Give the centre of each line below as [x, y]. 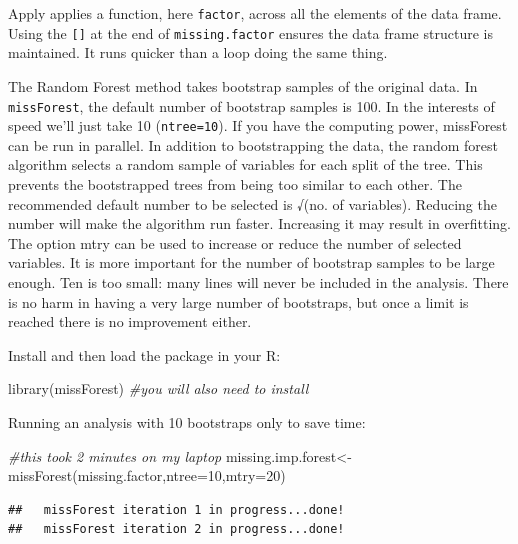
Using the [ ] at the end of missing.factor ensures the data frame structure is [250, 32]
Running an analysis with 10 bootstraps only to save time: [187, 421]
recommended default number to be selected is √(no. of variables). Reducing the [252, 203]
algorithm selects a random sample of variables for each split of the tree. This [245, 164]
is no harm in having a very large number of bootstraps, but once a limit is [238, 301]
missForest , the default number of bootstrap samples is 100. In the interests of [251, 105]
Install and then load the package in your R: [144, 354]
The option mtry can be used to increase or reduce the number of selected [235, 242]
